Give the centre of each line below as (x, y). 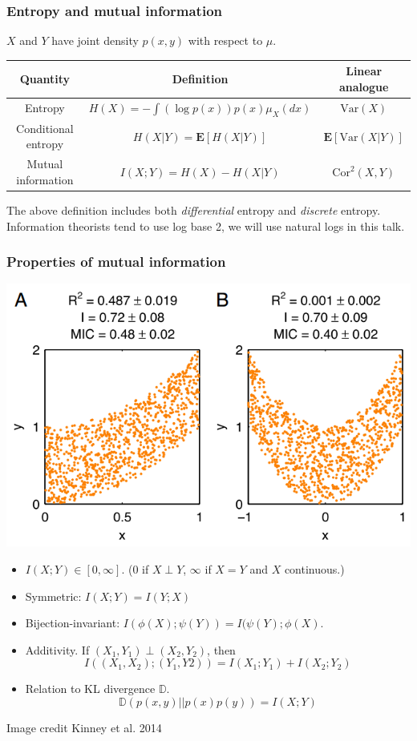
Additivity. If (57, 649)
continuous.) (314, 568)
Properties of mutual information (116, 262)
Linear (364, 71)
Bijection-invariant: (73, 623)
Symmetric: (53, 596)
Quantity (45, 79)
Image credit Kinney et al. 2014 (84, 727)
